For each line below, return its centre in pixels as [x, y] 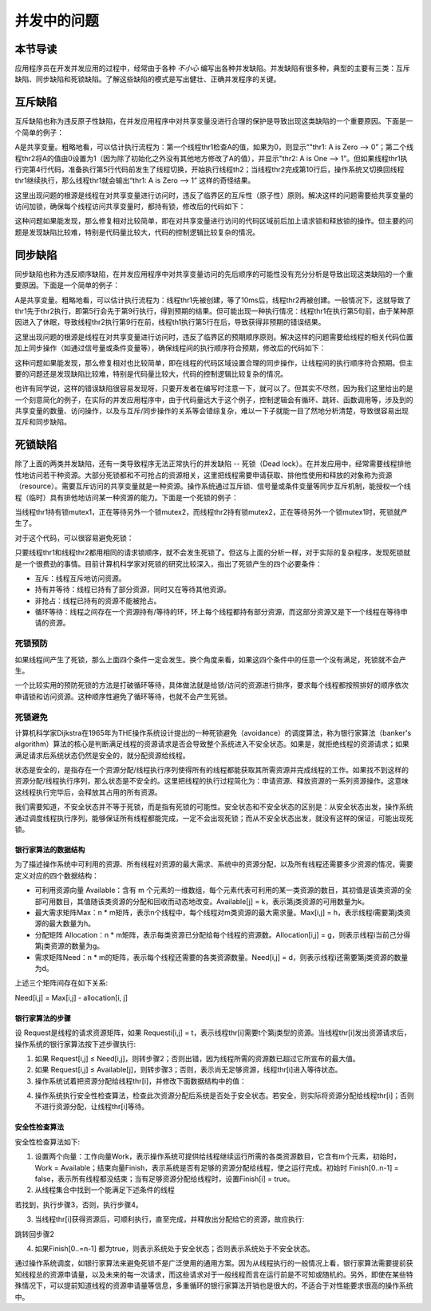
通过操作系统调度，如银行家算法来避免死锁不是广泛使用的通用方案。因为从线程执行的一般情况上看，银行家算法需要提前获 [214, 1263]
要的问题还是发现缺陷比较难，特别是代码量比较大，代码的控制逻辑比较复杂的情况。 [151, 373]
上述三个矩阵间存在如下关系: [61, 983]
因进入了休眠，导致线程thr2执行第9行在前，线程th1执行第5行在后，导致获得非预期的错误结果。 [170, 322]
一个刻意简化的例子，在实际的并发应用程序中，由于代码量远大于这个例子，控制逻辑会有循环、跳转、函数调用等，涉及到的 [214, 400]
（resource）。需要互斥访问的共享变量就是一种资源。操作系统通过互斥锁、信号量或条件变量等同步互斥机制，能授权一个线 [213, 486]
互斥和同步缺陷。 [43, 422]
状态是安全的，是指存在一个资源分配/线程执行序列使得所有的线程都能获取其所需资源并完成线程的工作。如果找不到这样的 [212, 770]
